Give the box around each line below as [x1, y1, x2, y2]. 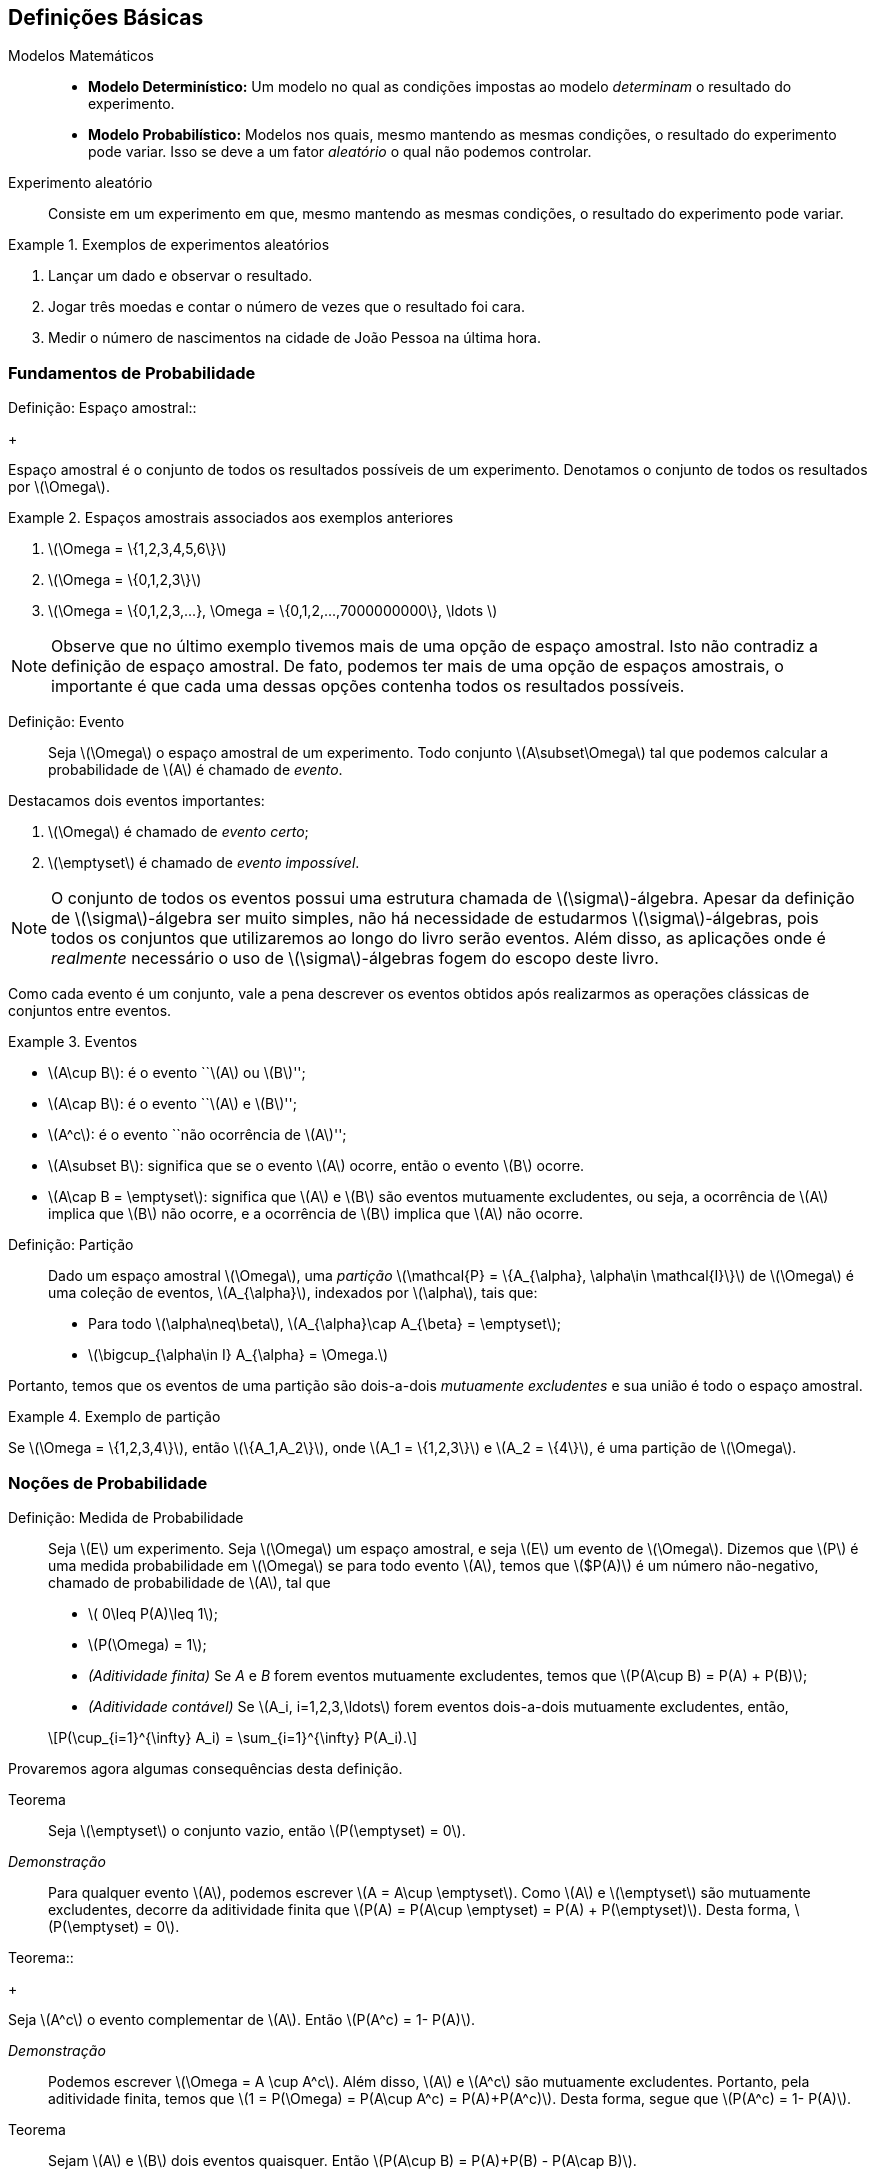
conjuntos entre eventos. [8, 1002, 172, 1020]
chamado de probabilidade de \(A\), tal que [48, 1573, 331, 1591]
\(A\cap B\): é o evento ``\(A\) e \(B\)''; [48, 1095, 297, 1113]
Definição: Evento [8, 713, 125, 731]
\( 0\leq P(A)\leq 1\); [88, 1604, 218, 1622]
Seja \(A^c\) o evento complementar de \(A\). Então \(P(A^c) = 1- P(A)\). [8, 2010, 476, 2028]
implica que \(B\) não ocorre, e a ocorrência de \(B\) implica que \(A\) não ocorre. [48, 1205, 583, 1223]
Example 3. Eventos [8, 1033, 138, 1051]
